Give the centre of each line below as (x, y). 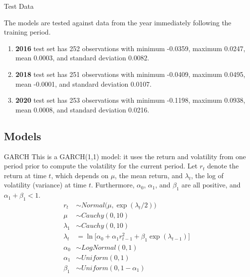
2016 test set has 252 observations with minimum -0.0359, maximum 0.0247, (130, 48)
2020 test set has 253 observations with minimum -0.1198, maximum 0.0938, (130, 100)
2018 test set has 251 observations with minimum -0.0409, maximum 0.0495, (130, 74)
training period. (27, 32)
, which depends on (80, 175)
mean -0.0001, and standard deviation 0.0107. (83, 83)
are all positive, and (211, 185)
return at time (25, 175)
